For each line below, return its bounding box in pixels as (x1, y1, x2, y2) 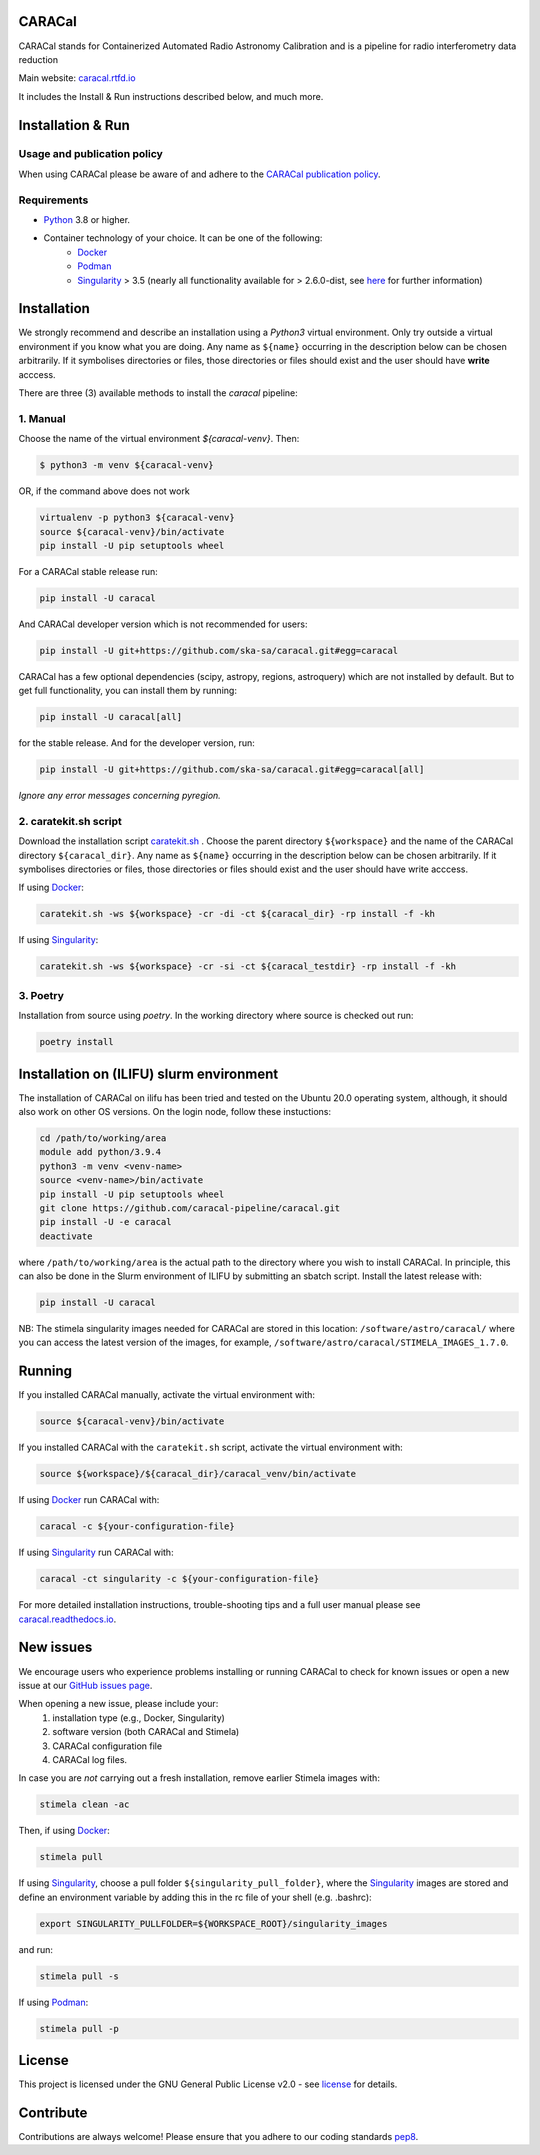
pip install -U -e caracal (39, 1216, 172, 1228)
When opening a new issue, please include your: (18, 1698, 219, 1710)
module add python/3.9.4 (39, 1146, 162, 1158)
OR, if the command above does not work (18, 485, 190, 497)
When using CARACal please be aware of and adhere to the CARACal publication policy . (18, 168, 381, 180)
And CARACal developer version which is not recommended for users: (18, 618, 308, 630)
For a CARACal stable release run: (18, 565, 159, 577)
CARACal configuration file (52, 1740, 163, 1752)
